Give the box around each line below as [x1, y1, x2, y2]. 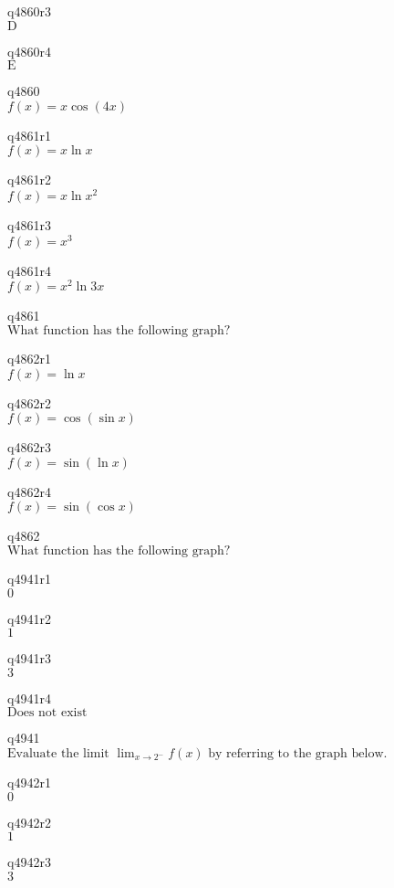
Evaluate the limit [7, 746, 109, 760]
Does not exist [7, 706, 88, 720]
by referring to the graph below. [208, 746, 388, 760]
